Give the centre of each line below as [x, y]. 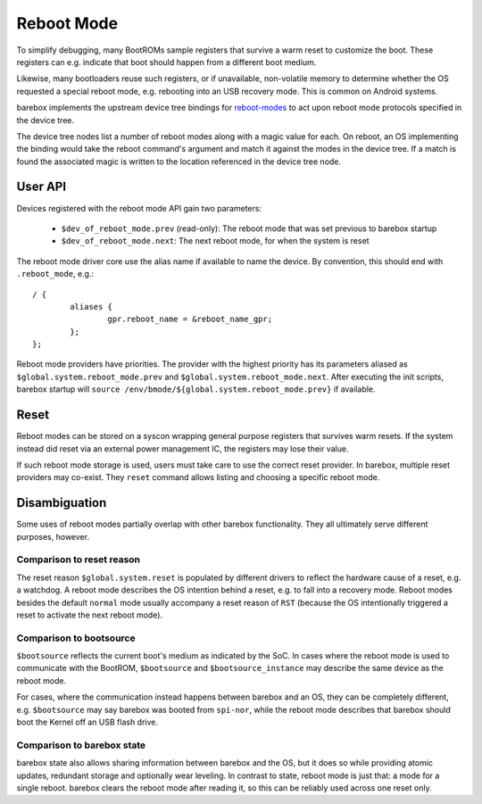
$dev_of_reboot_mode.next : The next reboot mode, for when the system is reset [215, 241]
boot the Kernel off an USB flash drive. [87, 722]
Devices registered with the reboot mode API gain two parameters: [139, 208]
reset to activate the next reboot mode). [90, 615]
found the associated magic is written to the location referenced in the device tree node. [179, 162]
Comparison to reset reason [79, 559]
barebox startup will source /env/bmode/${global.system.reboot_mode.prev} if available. [196, 389]
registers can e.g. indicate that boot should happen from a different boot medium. [166, 62]
